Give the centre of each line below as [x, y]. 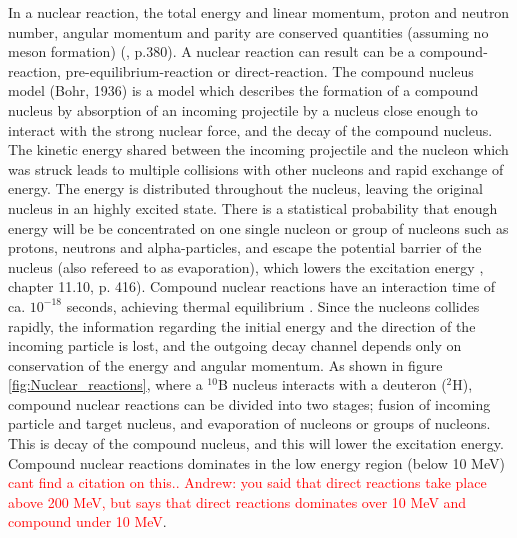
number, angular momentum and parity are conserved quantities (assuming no [248, 31]
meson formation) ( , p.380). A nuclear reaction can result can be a [212, 51]
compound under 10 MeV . [87, 521]
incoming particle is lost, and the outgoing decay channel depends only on [235, 345]
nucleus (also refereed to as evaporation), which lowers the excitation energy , [246, 266]
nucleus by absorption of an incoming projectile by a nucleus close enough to [243, 109]
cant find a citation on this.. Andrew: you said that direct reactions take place [247, 482]
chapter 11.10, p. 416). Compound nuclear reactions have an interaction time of [252, 286]
